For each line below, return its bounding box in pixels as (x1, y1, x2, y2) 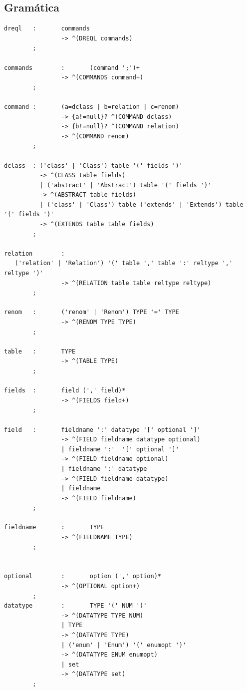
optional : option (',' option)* (4, 573, 161, 580)
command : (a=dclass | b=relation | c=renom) (4, 103, 179, 110)
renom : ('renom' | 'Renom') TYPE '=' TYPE (4, 309, 179, 316)
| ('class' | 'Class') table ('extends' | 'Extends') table (39, 201, 244, 208)
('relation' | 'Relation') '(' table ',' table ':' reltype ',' (14, 260, 233, 267)
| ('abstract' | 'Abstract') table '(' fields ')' (39, 181, 212, 189)
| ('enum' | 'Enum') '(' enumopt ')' (61, 641, 187, 649)
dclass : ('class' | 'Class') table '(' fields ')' (4, 162, 183, 169)
